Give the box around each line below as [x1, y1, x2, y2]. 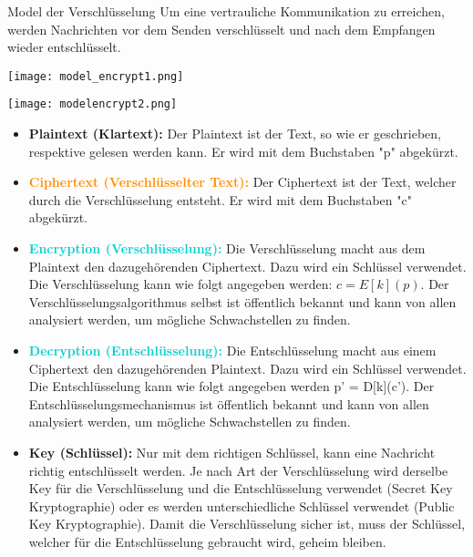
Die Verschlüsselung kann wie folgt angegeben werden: [28, 274, 333, 294]
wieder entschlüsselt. [7, 37, 121, 57]
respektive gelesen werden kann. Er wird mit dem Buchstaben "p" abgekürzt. [28, 141, 458, 160]
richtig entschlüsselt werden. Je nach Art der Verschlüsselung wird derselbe [28, 460, 448, 480]
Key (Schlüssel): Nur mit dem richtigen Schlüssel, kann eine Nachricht [28, 443, 436, 461]
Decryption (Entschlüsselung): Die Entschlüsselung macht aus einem [28, 341, 437, 360]
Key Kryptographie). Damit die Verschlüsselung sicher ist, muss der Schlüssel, [28, 514, 466, 533]
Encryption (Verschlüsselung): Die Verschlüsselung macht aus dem [28, 239, 426, 258]
